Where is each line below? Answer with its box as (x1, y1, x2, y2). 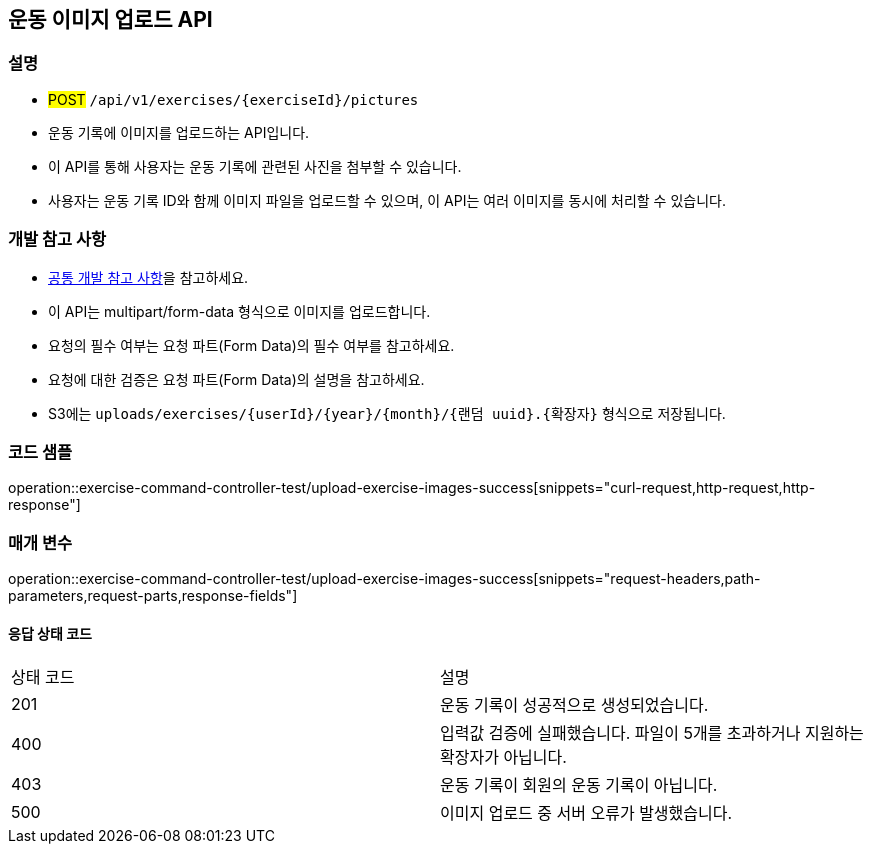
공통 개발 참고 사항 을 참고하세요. (48, 268, 249, 286)
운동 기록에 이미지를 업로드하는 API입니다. (48, 123, 310, 141)
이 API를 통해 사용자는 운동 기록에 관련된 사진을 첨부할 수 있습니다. (48, 157, 462, 175)
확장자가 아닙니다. (440, 747, 567, 768)
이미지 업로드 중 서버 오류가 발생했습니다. (440, 803, 733, 824)
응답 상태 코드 (8, 624, 92, 642)
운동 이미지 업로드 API (8, 7, 213, 32)
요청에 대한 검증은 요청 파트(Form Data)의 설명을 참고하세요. (48, 370, 425, 388)
